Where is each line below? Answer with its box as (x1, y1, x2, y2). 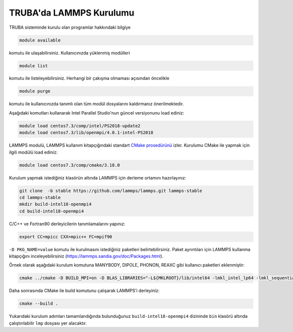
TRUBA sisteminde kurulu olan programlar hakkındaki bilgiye (9, 24, 131, 30)
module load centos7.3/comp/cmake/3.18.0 (19, 162, 120, 168)
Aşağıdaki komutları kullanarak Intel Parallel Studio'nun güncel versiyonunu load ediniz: (9, 110, 185, 116)
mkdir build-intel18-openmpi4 (19, 201, 92, 207)
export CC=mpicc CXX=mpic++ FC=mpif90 (19, 234, 112, 239)
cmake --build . (19, 301, 59, 307)
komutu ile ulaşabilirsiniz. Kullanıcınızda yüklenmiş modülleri (9, 50, 130, 56)
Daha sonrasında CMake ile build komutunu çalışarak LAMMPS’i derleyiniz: (9, 288, 160, 293)
